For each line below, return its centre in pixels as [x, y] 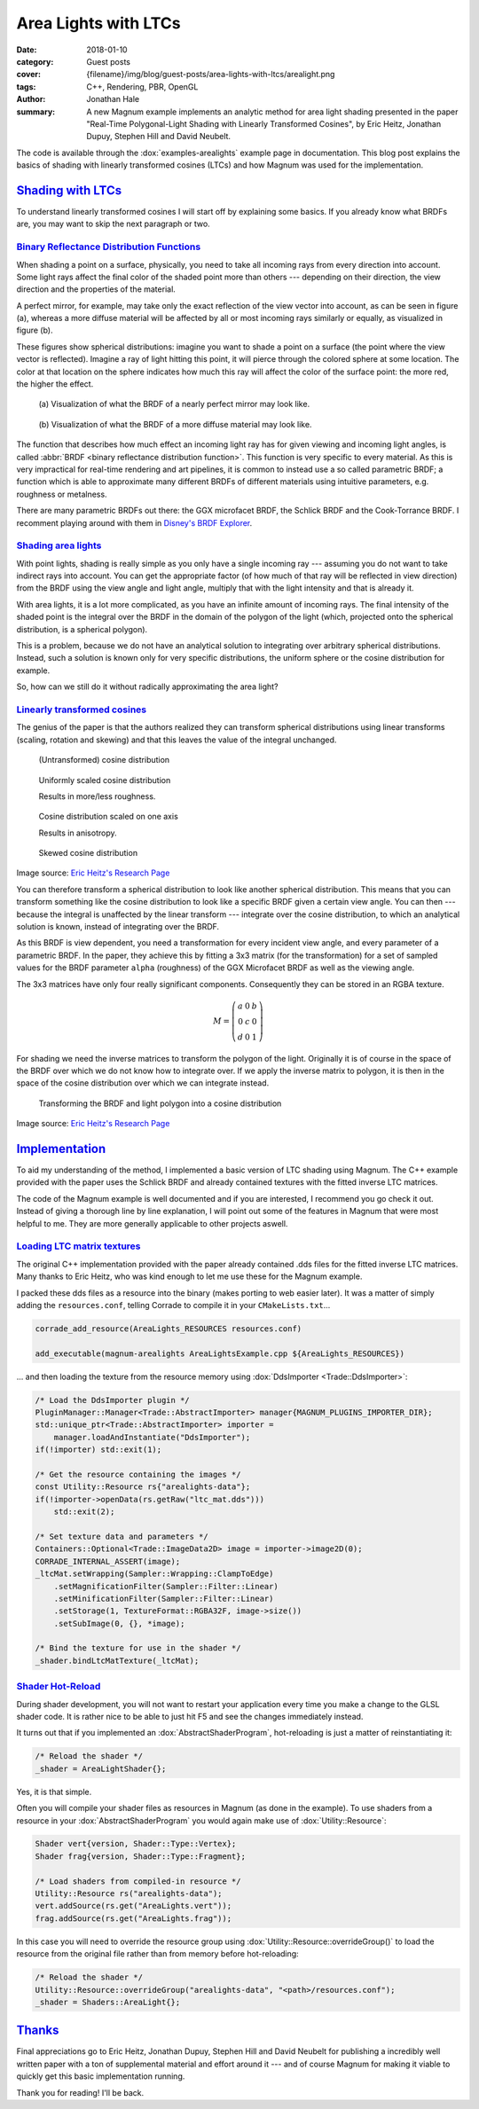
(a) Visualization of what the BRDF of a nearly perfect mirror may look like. [174, 404]
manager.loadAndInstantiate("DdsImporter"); [152, 1437]
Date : [27, 50]
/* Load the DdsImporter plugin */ [112, 1400]
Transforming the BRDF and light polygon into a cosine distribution [160, 1103]
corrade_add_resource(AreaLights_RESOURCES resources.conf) [169, 1329]
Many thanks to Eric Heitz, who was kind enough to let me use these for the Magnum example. [189, 1276]
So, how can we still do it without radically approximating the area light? [147, 686]
